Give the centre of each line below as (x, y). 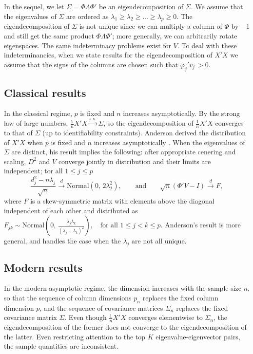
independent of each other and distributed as (71, 210)
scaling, (15, 161)
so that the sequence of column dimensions (68, 297)
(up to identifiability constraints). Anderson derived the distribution (144, 132)
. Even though (86, 317)
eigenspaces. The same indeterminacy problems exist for (88, 45)
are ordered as (88, 16)
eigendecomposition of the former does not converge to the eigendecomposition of (125, 327)
